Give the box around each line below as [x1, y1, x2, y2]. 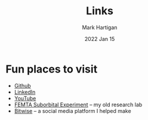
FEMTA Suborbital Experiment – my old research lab [14, 101, 143, 108]
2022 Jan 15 [84, 35, 115, 42]
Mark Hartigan [82, 24, 118, 31]
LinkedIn [14, 88, 36, 96]
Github [14, 82, 31, 89]
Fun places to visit [5, 62, 98, 75]
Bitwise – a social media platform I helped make [14, 107, 132, 114]
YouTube [14, 94, 36, 102]
